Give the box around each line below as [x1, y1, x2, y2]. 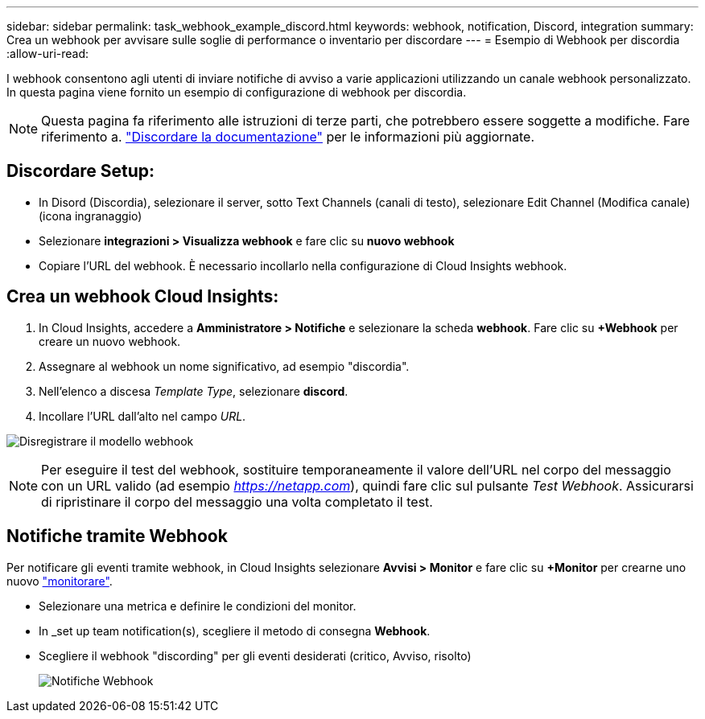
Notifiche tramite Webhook [6, 526, 228, 547]
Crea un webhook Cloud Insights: [6, 286, 279, 307]
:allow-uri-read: [6, 47, 89, 60]
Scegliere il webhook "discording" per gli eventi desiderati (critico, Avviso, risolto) [39, 648, 472, 663]
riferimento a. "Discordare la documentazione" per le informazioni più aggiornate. [41, 129, 535, 145]
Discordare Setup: [6, 161, 155, 182]
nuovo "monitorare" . [6, 573, 113, 588]
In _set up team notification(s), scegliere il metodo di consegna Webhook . [39, 623, 431, 638]
